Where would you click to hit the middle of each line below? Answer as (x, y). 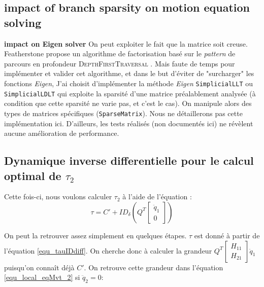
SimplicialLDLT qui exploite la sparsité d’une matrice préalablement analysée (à (130, 93)
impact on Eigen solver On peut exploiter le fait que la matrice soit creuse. (126, 43)
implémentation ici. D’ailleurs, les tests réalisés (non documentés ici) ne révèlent (129, 123)
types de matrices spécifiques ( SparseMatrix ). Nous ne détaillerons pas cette (123, 113)
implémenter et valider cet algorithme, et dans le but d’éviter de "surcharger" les (129, 73)
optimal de (33, 175)
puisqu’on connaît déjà (39, 267)
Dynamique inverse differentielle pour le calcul (129, 160)
